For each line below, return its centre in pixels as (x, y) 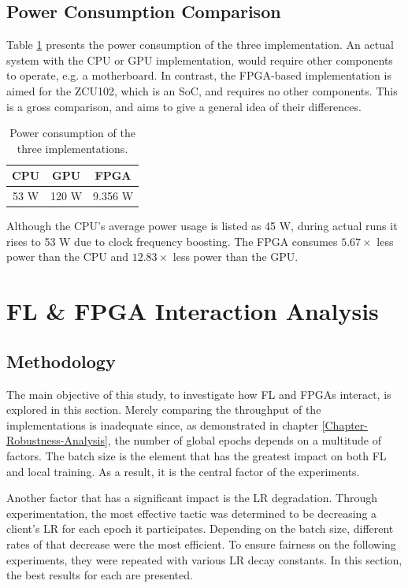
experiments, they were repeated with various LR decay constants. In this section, (204, 559)
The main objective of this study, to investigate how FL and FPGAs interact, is (199, 394)
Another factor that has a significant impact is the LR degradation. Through (192, 498)
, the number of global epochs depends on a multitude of (245, 440)
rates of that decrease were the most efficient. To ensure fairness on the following (201, 544)
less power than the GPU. (236, 257)
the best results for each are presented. (100, 575)
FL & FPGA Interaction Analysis (193, 311)
